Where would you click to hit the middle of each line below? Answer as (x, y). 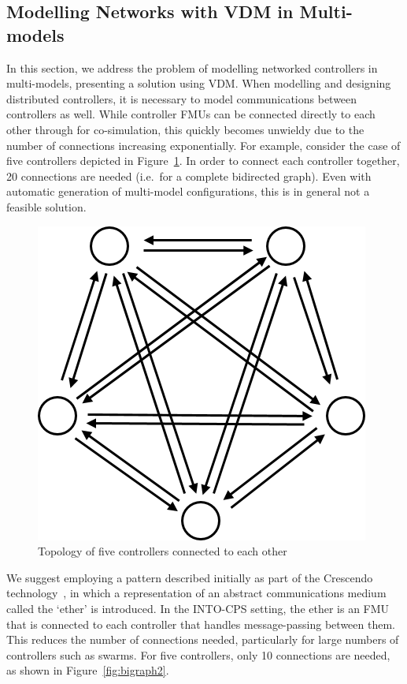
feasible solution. (46, 206)
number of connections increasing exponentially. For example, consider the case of (203, 145)
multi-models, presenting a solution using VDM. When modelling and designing (199, 83)
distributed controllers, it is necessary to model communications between (182, 98)
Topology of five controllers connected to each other (163, 551)
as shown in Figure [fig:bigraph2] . (88, 670)
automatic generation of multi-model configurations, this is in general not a (188, 191)
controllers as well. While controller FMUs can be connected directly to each (191, 114)
